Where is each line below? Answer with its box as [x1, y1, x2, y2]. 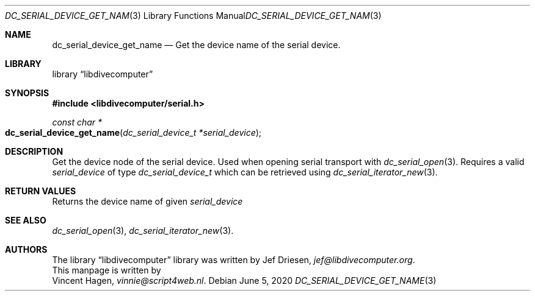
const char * [52, 117, 103, 127]
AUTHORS [5, 244, 48, 255]
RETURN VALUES [5, 186, 76, 196]
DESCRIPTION [5, 146, 64, 157]
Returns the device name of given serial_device [52, 196, 243, 206]
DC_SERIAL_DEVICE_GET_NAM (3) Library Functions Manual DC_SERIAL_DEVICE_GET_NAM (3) [5, 10, 382, 21]
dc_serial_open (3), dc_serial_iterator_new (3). [52, 225, 234, 236]
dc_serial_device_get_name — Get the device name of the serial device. [52, 40, 341, 50]
